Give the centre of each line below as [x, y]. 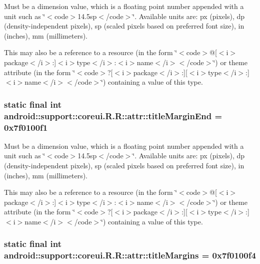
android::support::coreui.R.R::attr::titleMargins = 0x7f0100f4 [130, 255]
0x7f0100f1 [26, 127]
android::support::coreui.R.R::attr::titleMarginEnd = [113, 115]
